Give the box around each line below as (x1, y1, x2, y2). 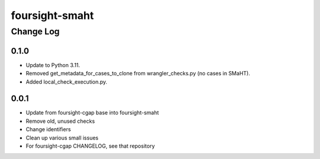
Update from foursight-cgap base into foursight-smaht (25, 109, 159, 116)
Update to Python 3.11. (25, 61, 80, 68)
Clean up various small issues (25, 134, 99, 141)
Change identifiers (25, 126, 71, 133)
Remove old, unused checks (25, 117, 95, 125)
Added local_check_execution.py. (25, 78, 108, 85)
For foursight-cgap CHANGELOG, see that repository (25, 142, 155, 150)
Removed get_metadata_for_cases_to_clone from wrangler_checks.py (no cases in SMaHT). (25, 70, 250, 77)
